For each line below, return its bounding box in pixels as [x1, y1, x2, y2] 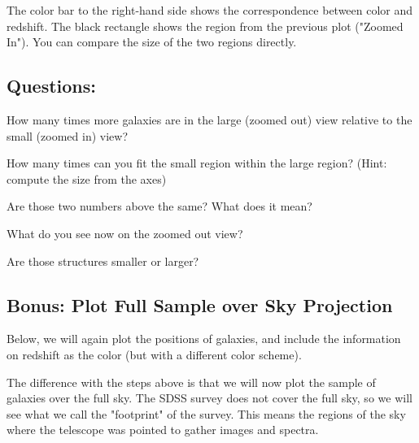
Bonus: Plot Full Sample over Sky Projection [7, 292, 393, 317]
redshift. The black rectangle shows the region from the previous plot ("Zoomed [7, 17, 404, 34]
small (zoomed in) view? [7, 127, 129, 144]
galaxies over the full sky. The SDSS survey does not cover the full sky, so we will [7, 389, 412, 406]
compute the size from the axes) [7, 170, 167, 187]
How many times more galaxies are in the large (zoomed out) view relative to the [7, 111, 412, 128]
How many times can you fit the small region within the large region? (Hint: [7, 154, 387, 172]
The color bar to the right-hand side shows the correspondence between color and [7, 2, 413, 18]
